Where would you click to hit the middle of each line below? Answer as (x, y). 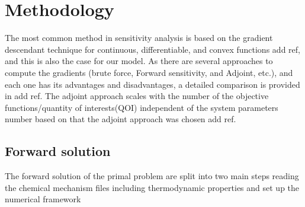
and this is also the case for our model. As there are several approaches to (139, 61)
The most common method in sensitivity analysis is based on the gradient (139, 38)
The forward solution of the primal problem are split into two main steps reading (152, 176)
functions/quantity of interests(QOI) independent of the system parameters (142, 107)
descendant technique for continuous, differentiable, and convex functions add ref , (152, 49)
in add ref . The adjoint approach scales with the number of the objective (137, 96)
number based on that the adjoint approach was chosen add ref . (121, 119)
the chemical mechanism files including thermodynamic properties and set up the (152, 187)
